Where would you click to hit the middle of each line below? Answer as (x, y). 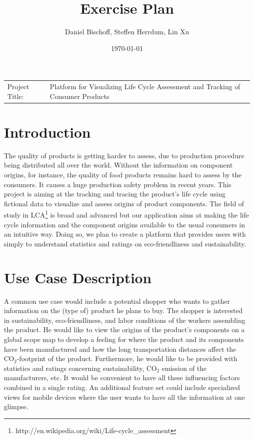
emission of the (184, 368)
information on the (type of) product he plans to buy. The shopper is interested (123, 310)
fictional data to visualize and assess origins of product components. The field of (124, 203)
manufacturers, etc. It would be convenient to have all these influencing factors (122, 378)
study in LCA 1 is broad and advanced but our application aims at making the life (127, 214)
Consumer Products (80, 96)
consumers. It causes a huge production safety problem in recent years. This (118, 184)
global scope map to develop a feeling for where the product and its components (124, 339)
